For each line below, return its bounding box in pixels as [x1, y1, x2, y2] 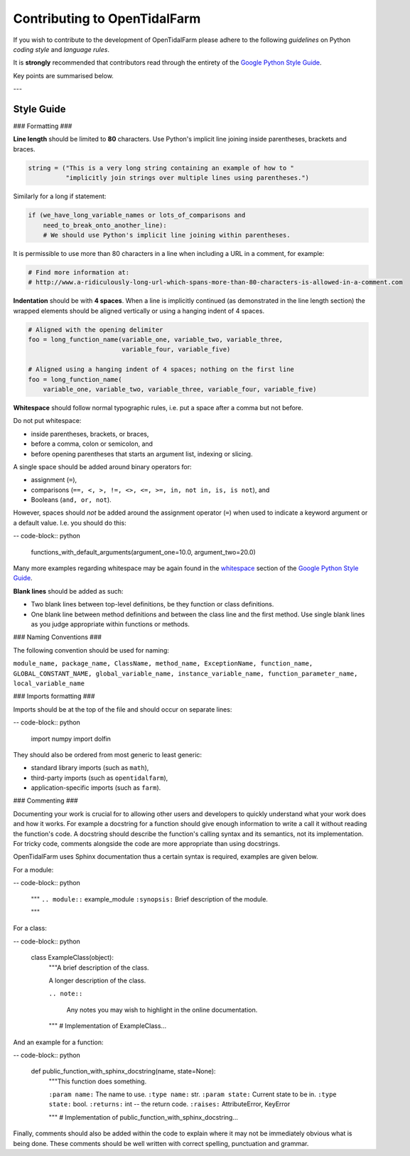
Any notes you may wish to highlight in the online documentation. [66, 1005, 258, 1014]
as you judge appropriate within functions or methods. [31, 620, 190, 628]
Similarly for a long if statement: [13, 192, 107, 200]
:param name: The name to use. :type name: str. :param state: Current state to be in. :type [48, 1090, 337, 1098]
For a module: [13, 865, 54, 874]
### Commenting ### [13, 796, 78, 805]
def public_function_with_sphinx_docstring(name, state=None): [31, 1067, 216, 1076]
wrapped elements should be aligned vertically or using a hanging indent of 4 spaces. [13, 306, 265, 315]
